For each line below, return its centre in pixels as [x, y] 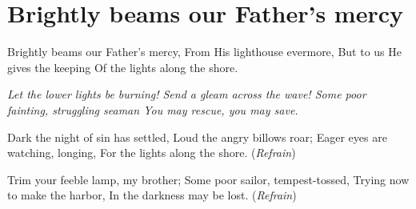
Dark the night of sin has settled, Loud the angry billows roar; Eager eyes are [197, 137]
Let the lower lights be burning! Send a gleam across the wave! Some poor [187, 94]
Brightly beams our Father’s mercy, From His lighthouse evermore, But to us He [204, 52]
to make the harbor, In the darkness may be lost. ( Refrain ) [152, 195]
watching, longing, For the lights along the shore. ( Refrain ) [152, 153]
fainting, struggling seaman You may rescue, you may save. [153, 109]
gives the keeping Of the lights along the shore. [123, 67]
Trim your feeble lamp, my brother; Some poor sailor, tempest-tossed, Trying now [208, 179]
